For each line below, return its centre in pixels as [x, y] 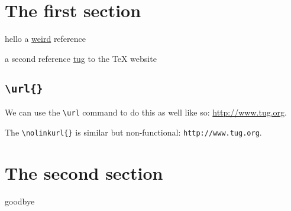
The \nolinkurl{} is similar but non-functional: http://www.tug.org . [133, 132]
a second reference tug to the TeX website [81, 58]
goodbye [20, 201]
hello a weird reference [46, 39]
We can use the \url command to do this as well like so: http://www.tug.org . [146, 112]
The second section [84, 172]
